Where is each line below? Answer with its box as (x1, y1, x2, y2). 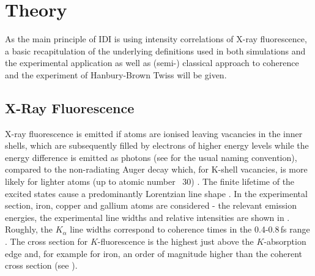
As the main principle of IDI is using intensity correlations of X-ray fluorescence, (5, 32, 307, 45)
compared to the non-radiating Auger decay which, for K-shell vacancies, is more (5, 163, 308, 176)
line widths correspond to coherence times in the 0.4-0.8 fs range (70, 223, 310, 236)
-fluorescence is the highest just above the (97, 235, 254, 248)
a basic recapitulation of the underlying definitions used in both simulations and (5, 44, 306, 57)
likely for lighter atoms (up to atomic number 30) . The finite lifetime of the (5, 175, 295, 188)
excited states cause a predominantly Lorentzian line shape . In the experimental (5, 187, 308, 200)
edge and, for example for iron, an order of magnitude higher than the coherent (5, 247, 303, 259)
